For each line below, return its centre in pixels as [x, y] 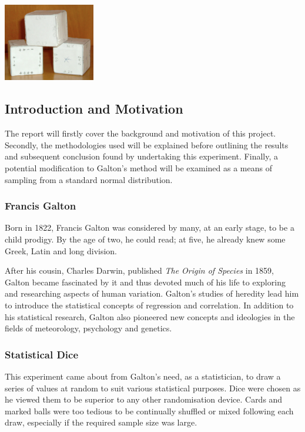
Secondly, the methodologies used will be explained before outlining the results [147, 144]
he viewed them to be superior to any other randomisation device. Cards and [144, 399]
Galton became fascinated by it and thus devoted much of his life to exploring [145, 282]
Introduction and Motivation [94, 109]
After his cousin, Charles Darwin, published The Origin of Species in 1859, [139, 270]
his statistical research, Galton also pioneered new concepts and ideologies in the [150, 316]
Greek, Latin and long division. [61, 250]
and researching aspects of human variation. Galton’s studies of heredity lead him [152, 293]
